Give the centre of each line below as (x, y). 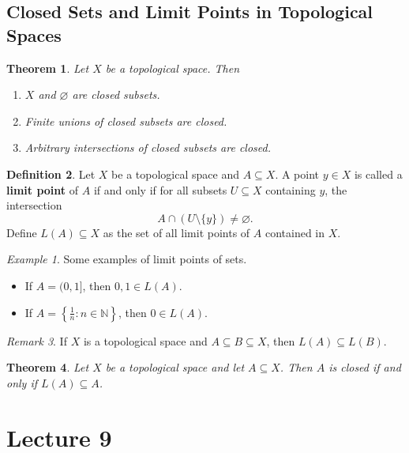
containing (291, 189)
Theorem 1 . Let (48, 68)
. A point (297, 174)
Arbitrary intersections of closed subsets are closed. (148, 147)
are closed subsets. (116, 94)
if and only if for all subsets (160, 189)
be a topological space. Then (173, 68)
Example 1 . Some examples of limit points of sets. (127, 259)
